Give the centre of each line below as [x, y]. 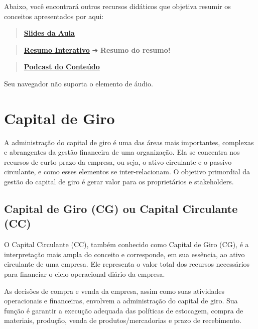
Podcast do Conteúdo [62, 67]
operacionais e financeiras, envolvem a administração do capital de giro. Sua [121, 301]
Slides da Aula [49, 33]
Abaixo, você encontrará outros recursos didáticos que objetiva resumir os [117, 6]
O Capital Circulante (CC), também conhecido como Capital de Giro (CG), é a [126, 244]
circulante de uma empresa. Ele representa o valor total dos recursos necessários [127, 264]
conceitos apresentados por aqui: [54, 16]
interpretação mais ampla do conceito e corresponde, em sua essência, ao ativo [124, 254]
